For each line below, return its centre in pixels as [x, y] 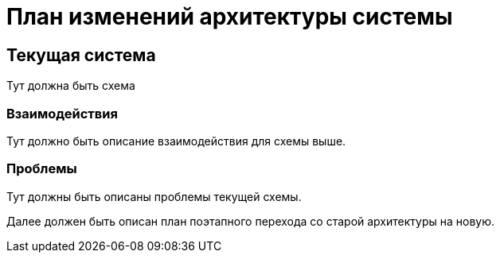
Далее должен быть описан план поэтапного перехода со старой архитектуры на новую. [251, 221]
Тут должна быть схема [71, 86]
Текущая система [81, 55]
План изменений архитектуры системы [230, 17]
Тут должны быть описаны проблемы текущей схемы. [154, 196]
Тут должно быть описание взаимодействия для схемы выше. [176, 141]
